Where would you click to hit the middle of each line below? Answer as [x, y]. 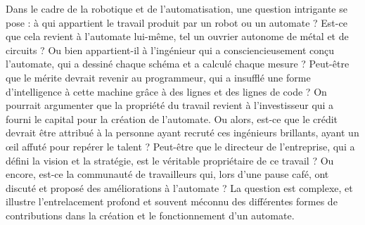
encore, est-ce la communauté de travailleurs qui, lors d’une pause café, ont [167, 174]
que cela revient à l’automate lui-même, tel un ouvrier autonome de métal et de [177, 36]
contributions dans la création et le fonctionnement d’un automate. [150, 215]
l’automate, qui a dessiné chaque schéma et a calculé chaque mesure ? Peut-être [178, 64]
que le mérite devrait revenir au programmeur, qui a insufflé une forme [158, 77]
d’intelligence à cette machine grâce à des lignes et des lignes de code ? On [166, 91]
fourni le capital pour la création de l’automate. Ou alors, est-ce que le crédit [172, 118]
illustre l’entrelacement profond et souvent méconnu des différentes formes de [172, 201]
